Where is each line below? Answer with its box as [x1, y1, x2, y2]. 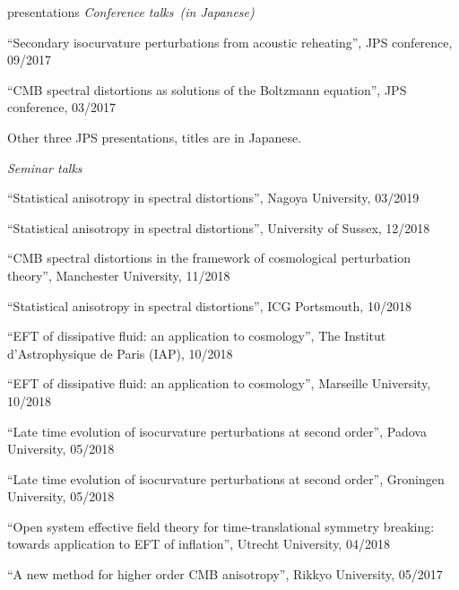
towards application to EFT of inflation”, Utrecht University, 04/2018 [7, 534, 390, 553]
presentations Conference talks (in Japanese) [7, 3, 255, 21]
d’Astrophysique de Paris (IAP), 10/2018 [7, 343, 233, 362]
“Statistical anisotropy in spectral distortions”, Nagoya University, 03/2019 [7, 188, 420, 207]
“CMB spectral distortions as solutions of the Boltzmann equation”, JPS [7, 80, 407, 99]
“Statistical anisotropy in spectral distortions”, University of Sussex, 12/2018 [7, 218, 430, 237]
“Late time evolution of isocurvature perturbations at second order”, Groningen [7, 469, 445, 488]
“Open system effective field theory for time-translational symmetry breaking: [7, 516, 435, 535]
